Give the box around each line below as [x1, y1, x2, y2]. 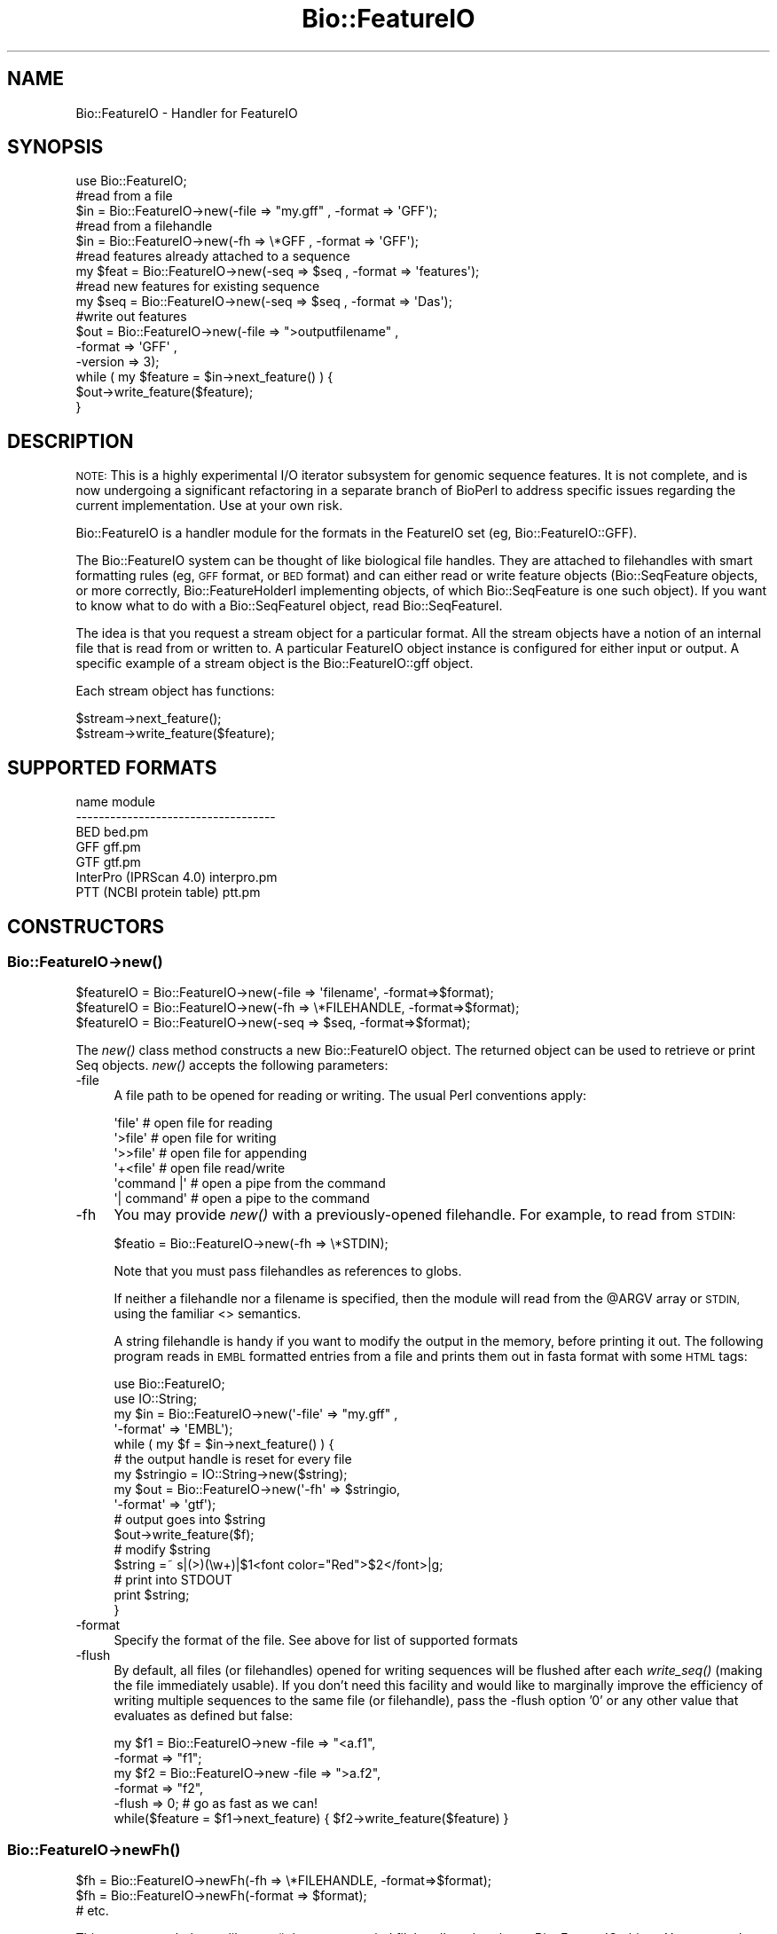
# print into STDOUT [114, 1572, 233, 1588]
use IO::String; [114, 1391, 198, 1407]
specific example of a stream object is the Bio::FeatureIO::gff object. [75, 656, 474, 672]
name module [75, 794, 155, 810]
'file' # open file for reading [114, 1115, 273, 1131]
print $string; [114, 1587, 190, 1603]
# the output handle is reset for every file [114, 1451, 352, 1467]
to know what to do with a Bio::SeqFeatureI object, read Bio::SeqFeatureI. [75, 598, 503, 614]
